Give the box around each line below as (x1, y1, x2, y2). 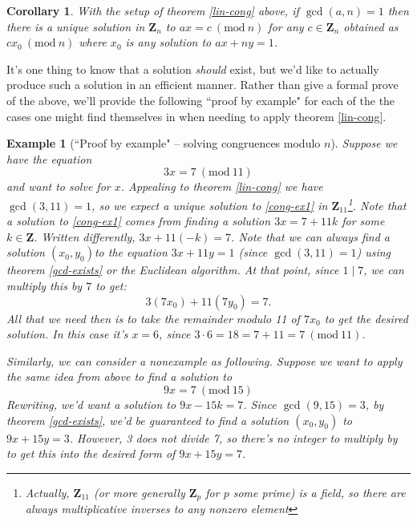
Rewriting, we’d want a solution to (6, 395, 176, 412)
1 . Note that (347, 194, 407, 213)
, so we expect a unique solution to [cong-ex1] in (91, 196, 328, 213)
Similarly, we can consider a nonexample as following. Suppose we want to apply (6, 352, 403, 369)
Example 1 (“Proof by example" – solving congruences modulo (6, 135, 321, 152)
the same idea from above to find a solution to (6, 368, 233, 385)
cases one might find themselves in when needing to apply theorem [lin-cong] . (6, 107, 387, 124)
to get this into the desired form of (6, 445, 176, 462)
